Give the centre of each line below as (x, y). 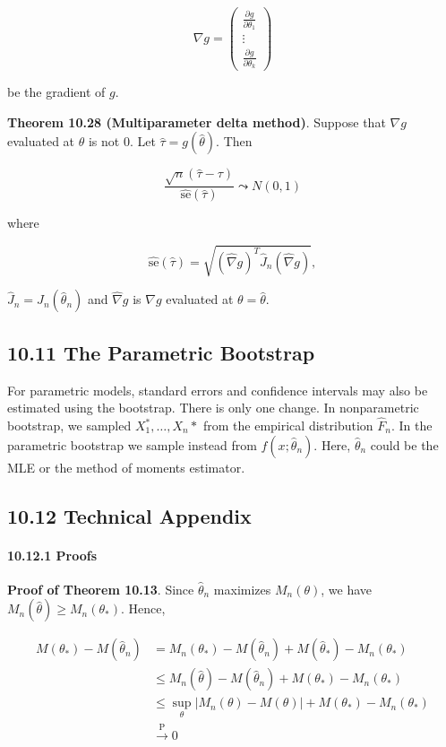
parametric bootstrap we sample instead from (132, 444)
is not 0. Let (122, 141)
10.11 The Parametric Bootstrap (161, 352)
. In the (412, 426)
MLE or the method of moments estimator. (126, 467)
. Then (234, 141)
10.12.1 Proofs (52, 555)
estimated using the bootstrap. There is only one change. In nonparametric (213, 408)
